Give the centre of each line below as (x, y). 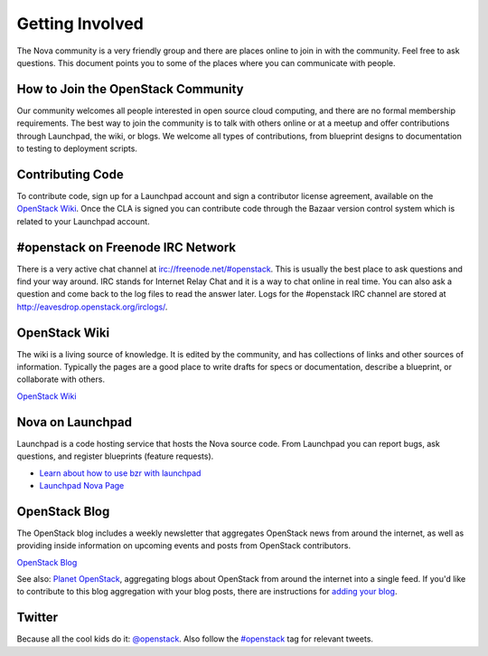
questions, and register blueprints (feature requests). (115, 456)
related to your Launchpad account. (83, 221)
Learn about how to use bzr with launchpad (120, 473)
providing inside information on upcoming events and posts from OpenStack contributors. (184, 546)
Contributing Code (70, 174)
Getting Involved (80, 24)
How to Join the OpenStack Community (130, 89)
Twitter (38, 618)
